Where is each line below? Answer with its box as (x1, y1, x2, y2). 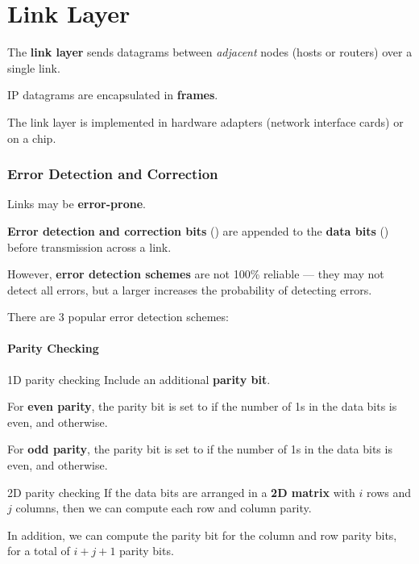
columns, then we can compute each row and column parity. (15, 499, 312, 516)
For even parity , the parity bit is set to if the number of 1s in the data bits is (7, 398, 397, 415)
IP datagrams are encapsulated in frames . (7, 86, 218, 103)
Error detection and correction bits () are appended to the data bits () (7, 222, 389, 239)
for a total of (7, 542, 70, 559)
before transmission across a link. (7, 238, 172, 255)
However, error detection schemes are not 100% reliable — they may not (7, 265, 384, 282)
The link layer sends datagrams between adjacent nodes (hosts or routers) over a (7, 44, 413, 61)
